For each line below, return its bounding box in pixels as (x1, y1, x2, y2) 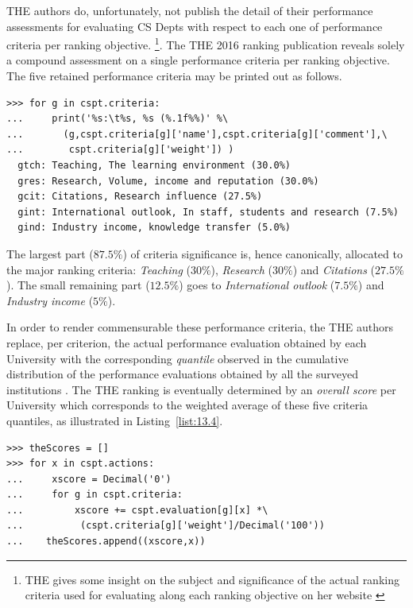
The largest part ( (6, 245, 94, 261)
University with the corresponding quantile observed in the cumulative (6, 350, 349, 366)
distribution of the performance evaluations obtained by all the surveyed (6, 366, 358, 382)
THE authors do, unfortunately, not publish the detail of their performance (6, 2, 373, 18)
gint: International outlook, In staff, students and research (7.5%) (17, 206, 399, 218)
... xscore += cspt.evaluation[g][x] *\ (6, 504, 268, 516)
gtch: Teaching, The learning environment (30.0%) (17, 160, 291, 171)
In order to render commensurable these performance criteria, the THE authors (6, 319, 393, 335)
